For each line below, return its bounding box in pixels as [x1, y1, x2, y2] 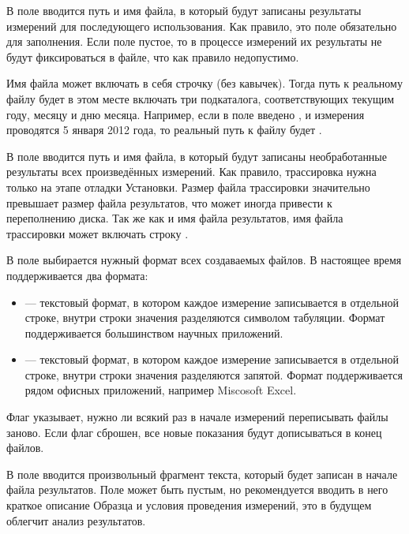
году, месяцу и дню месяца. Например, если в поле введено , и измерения [6, 106, 365, 122]
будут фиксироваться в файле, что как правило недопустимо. [6, 48, 299, 65]
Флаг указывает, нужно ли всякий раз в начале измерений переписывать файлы [6, 409, 388, 425]
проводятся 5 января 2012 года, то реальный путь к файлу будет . [6, 121, 322, 138]
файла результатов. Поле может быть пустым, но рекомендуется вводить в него [6, 481, 388, 498]
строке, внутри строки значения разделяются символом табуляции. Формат [24, 309, 385, 326]
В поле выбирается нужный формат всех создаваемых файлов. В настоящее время [6, 252, 402, 268]
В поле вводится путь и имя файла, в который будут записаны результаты [6, 2, 362, 18]
